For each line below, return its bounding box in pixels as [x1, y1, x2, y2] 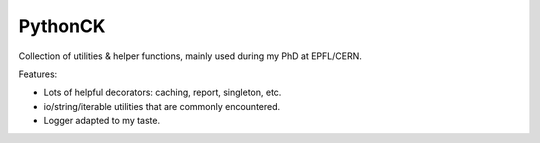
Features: [18, 68, 58, 80]
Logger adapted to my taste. [43, 115, 161, 127]
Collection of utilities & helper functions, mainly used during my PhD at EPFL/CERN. [18, 50, 362, 62]
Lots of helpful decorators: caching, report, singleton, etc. [43, 86, 282, 99]
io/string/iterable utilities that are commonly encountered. [43, 100, 281, 112]
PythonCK [18, 15, 106, 37]
